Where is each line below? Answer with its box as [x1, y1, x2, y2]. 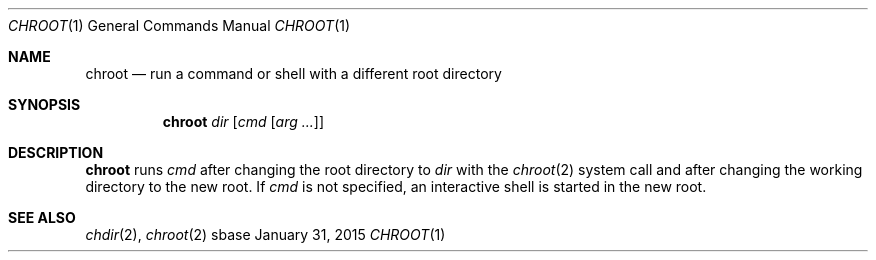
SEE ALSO [8, 209, 76, 226]
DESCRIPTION [8, 144, 104, 161]
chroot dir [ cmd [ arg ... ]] [162, 113, 325, 130]
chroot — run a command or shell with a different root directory [85, 65, 502, 82]
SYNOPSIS [8, 96, 81, 113]
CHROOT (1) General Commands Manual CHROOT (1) [8, 17, 351, 34]
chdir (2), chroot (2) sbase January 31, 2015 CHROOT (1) [85, 226, 446, 243]
